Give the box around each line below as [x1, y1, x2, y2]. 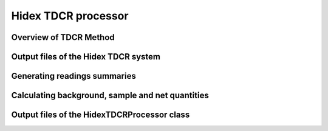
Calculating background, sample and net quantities [11, 90, 209, 101]
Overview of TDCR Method [11, 32, 115, 42]
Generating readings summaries [11, 71, 136, 81]
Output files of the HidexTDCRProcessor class [11, 110, 190, 120]
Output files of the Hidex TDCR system [11, 52, 161, 62]
